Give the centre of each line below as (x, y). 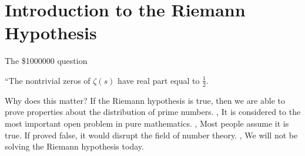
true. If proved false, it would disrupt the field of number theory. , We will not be (151, 135)
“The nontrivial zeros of (48, 80)
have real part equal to (159, 80)
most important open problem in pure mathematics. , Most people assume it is (147, 123)
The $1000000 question (46, 61)
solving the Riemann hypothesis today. (74, 146)
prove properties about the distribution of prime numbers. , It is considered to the (153, 112)
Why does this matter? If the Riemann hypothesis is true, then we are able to (145, 100)
